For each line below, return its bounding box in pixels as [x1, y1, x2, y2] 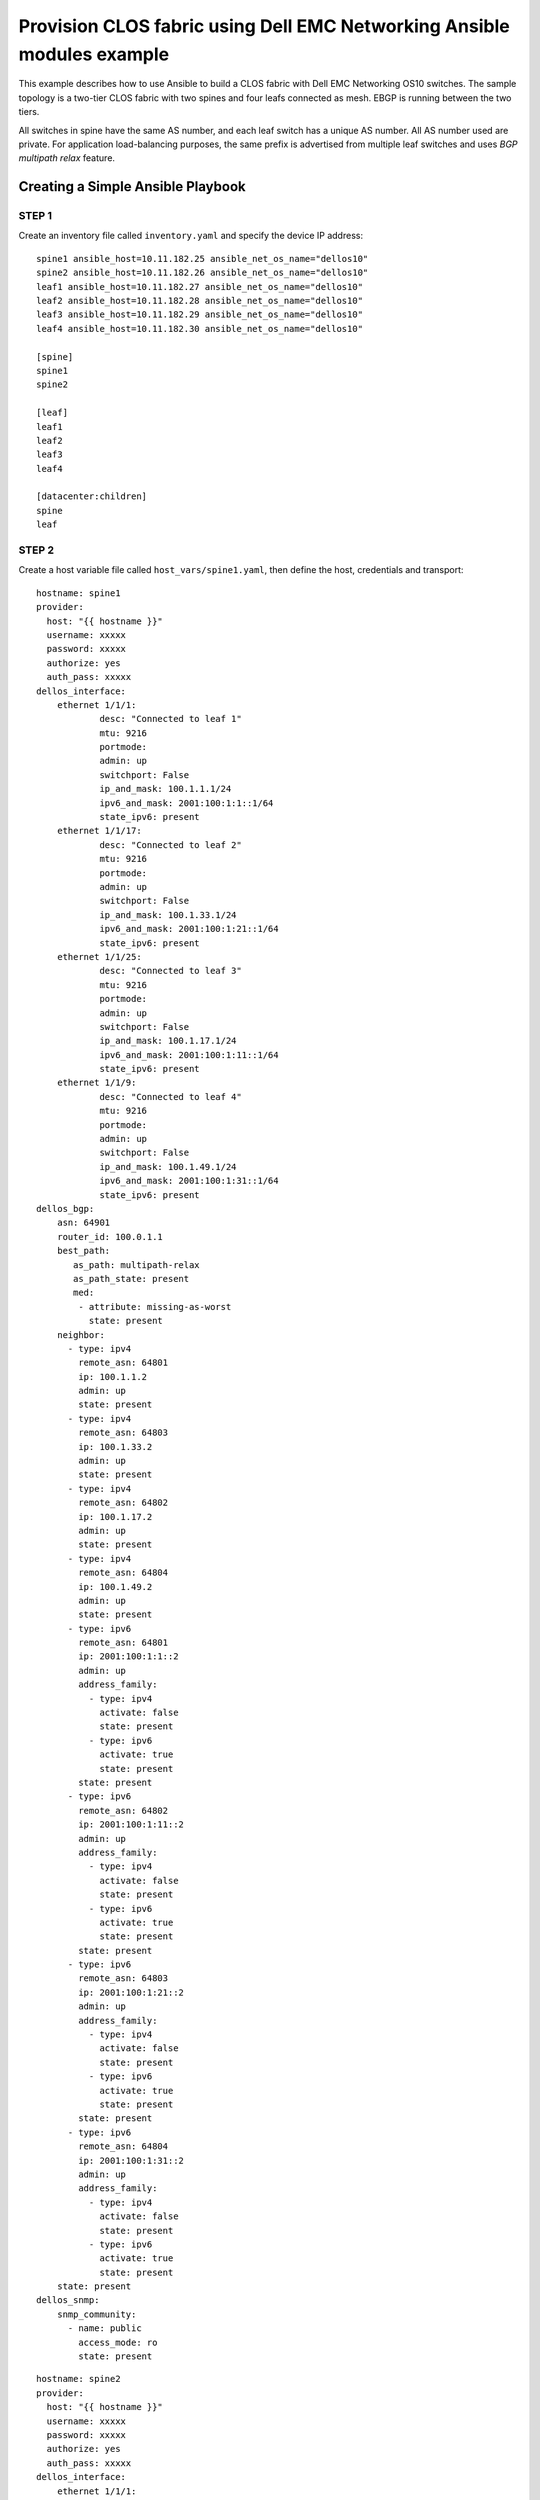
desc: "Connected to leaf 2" [99, 839, 242, 850]
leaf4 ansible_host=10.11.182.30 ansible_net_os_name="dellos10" [36, 323, 364, 334]
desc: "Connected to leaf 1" [99, 713, 242, 725]
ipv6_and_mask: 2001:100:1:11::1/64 [99, 1049, 279, 1060]
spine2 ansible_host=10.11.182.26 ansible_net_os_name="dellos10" [36, 267, 369, 279]
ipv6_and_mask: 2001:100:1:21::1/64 [99, 923, 279, 935]
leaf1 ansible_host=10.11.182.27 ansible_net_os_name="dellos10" [36, 281, 364, 292]
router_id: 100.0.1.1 [56, 1231, 164, 1242]
